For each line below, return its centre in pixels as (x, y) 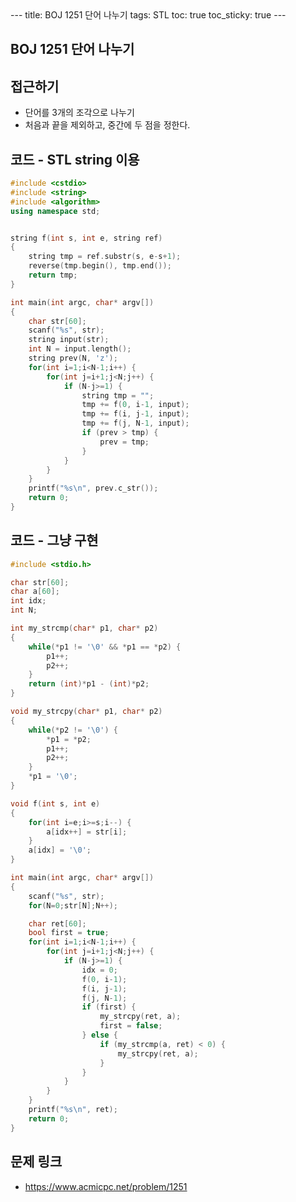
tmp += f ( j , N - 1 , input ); (135, 423)
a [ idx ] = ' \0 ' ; (60, 850)
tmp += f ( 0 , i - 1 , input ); (135, 405)
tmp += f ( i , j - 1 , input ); (135, 414)
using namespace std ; (55, 211)
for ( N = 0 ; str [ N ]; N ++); (73, 905)
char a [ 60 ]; (35, 592)
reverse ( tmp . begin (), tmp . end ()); (100, 266)
